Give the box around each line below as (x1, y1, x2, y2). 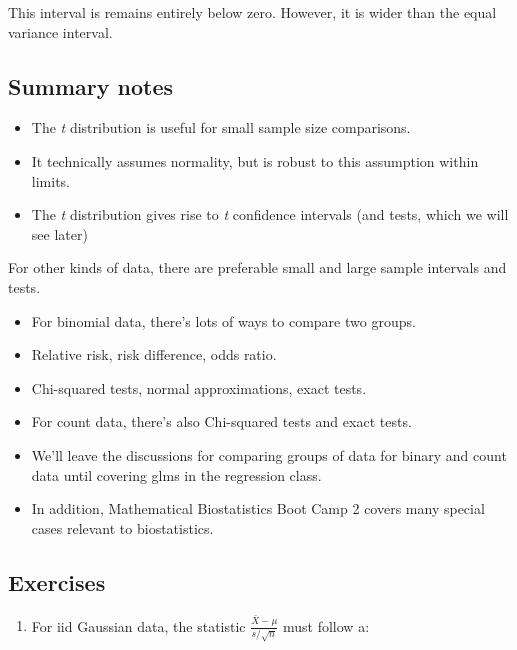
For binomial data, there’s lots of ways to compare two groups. (31, 310, 416, 331)
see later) (31, 223, 88, 244)
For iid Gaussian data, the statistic (31, 615, 246, 636)
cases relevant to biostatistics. (31, 517, 214, 538)
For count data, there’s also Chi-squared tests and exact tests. (31, 411, 412, 432)
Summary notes (8, 70, 174, 101)
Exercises (8, 566, 106, 597)
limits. (31, 170, 70, 191)
